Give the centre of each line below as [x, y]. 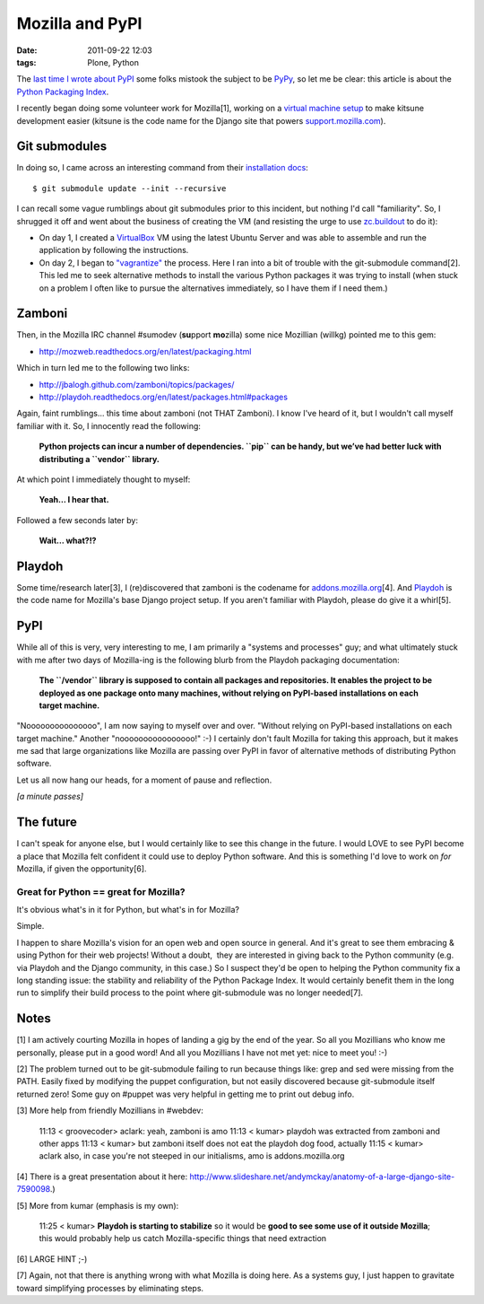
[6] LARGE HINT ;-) [52, 1259]
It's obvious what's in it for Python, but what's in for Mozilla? [128, 910]
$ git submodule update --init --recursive [130, 188]
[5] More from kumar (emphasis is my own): [98, 1205]
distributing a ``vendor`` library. [99, 459]
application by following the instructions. [114, 250]
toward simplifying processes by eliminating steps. [110, 1288]
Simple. [30, 926]
